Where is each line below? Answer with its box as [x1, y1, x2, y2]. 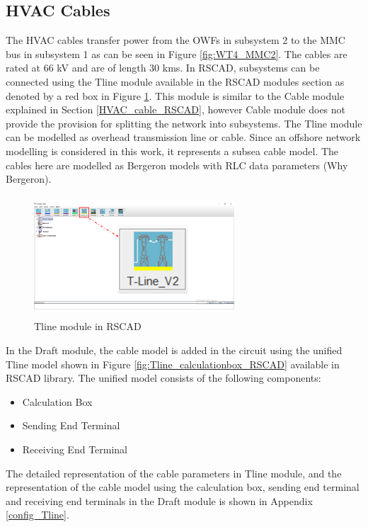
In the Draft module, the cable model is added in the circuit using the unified [6, 343, 343, 357]
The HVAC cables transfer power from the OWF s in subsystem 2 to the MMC [6, 33, 345, 47]
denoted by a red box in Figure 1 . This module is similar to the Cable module [6, 88, 345, 103]
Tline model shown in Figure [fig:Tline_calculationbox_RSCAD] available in [6, 356, 340, 371]
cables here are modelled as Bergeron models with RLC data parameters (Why [6, 157, 348, 172]
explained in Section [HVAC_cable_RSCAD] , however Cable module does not [6, 102, 346, 117]
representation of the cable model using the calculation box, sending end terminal [6, 480, 360, 494]
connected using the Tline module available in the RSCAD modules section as [6, 74, 345, 89]
